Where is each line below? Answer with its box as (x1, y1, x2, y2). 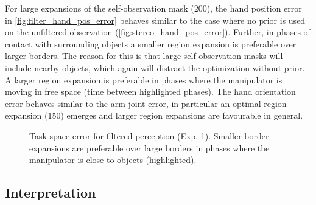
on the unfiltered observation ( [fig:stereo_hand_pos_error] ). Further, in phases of (5, 26, 311, 38)
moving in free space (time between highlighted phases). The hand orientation (5, 85, 296, 98)
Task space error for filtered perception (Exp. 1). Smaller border (29, 129, 269, 142)
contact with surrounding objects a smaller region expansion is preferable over (5, 37, 297, 50)
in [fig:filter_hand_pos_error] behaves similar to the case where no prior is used (5, 13, 306, 26)
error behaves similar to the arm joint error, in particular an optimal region (5, 97, 287, 109)
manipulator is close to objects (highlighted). (29, 153, 197, 166)
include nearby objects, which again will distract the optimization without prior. (5, 61, 305, 74)
